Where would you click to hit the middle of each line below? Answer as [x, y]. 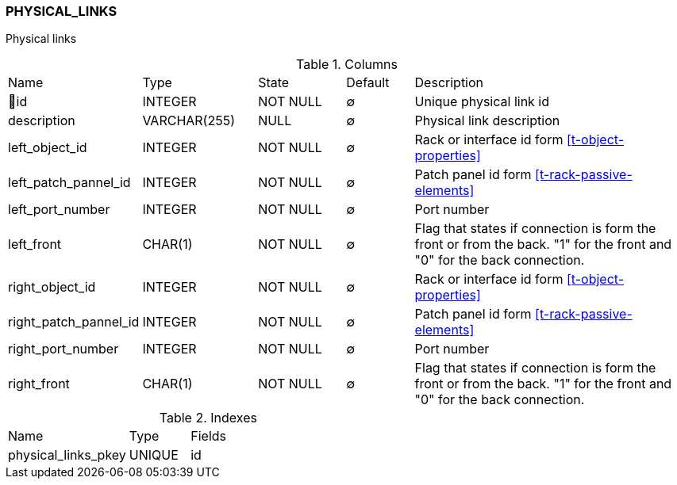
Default [368, 83]
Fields [208, 436]
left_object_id [48, 148]
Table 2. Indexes [208, 418]
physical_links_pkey [67, 455]
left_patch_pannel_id [69, 183]
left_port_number [59, 210]
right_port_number [63, 349]
